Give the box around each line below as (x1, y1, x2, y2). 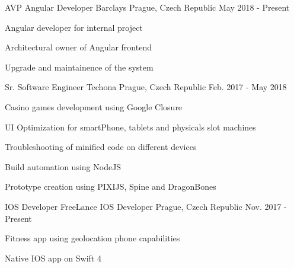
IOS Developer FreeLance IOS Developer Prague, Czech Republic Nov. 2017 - (5, 200, 287, 212)
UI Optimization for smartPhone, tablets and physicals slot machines (5, 120, 256, 133)
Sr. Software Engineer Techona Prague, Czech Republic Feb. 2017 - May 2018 (5, 81, 287, 93)
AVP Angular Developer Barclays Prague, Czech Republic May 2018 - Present (5, 1, 290, 13)
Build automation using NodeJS (5, 160, 122, 173)
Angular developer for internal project (5, 21, 143, 33)
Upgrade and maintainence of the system (5, 60, 154, 73)
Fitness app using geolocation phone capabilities (5, 232, 180, 244)
